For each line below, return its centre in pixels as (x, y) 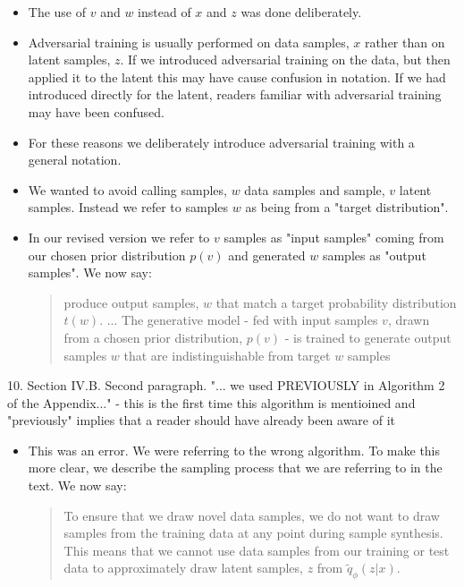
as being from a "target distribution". (347, 207)
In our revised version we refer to (119, 237)
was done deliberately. (301, 12)
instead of (165, 12)
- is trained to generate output (368, 337)
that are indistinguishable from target (227, 355)
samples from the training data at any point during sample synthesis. (253, 533)
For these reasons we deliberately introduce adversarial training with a (221, 142)
